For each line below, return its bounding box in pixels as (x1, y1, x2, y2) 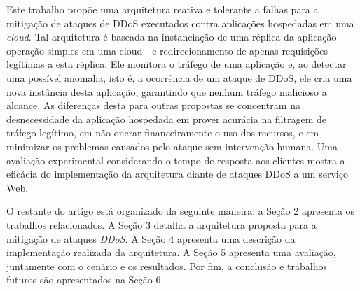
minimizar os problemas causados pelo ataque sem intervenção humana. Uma (6, 139, 338, 153)
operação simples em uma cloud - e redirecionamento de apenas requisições (6, 43, 328, 57)
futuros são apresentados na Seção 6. (6, 272, 164, 287)
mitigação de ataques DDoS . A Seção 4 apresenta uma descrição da (6, 231, 296, 246)
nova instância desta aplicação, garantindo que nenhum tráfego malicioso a (6, 84, 327, 99)
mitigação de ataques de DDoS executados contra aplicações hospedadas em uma (6, 15, 354, 30)
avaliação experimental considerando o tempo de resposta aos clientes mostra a (6, 152, 345, 167)
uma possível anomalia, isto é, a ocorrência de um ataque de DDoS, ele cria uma (6, 70, 352, 85)
